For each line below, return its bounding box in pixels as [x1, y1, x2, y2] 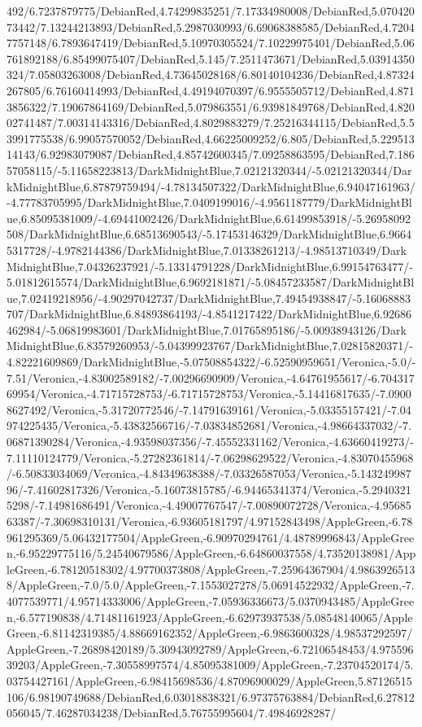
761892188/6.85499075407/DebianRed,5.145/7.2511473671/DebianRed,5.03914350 [7, 50, 415, 67]
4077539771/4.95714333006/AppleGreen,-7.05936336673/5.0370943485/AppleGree [7, 592, 415, 609]
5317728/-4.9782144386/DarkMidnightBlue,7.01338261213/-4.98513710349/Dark [7, 241, 407, 258]
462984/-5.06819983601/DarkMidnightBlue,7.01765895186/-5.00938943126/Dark [7, 321, 407, 338]
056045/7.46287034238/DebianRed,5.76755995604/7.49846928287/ [7, 704, 337, 721]
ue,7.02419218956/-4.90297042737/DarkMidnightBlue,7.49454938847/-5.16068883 [7, 289, 411, 306]
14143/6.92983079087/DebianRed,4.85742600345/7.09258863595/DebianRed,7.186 [7, 146, 415, 163]
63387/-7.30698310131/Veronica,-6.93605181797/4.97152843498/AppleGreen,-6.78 [7, 513, 413, 529]
